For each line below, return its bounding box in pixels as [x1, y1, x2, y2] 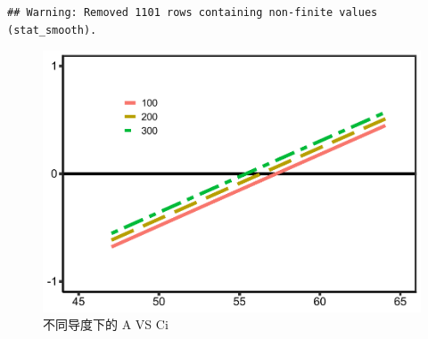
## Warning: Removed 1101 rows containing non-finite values [7, 6, 378, 19]
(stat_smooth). [7, 23, 97, 36]
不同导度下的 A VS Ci [43, 315, 169, 334]
